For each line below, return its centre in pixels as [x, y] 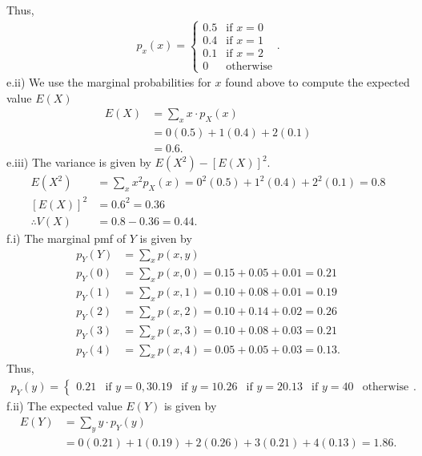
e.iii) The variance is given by [79, 162]
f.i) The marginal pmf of [66, 238]
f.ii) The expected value [64, 406]
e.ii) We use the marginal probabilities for [109, 82]
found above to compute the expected [318, 82]
